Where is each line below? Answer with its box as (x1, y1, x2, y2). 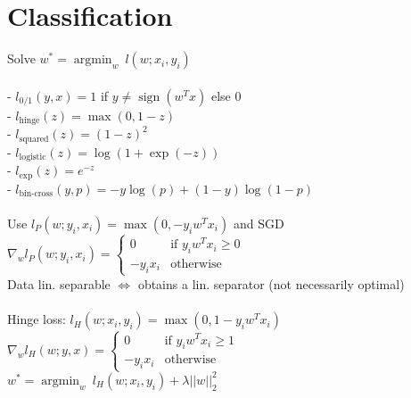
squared (19, 134, 49, 144)
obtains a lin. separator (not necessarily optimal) (137, 274, 405, 293)
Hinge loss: (7, 310, 66, 328)
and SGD (233, 213, 284, 232)
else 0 (210, 86, 242, 104)
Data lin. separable (7, 274, 111, 293)
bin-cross (19, 188, 53, 198)
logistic (19, 153, 46, 162)
